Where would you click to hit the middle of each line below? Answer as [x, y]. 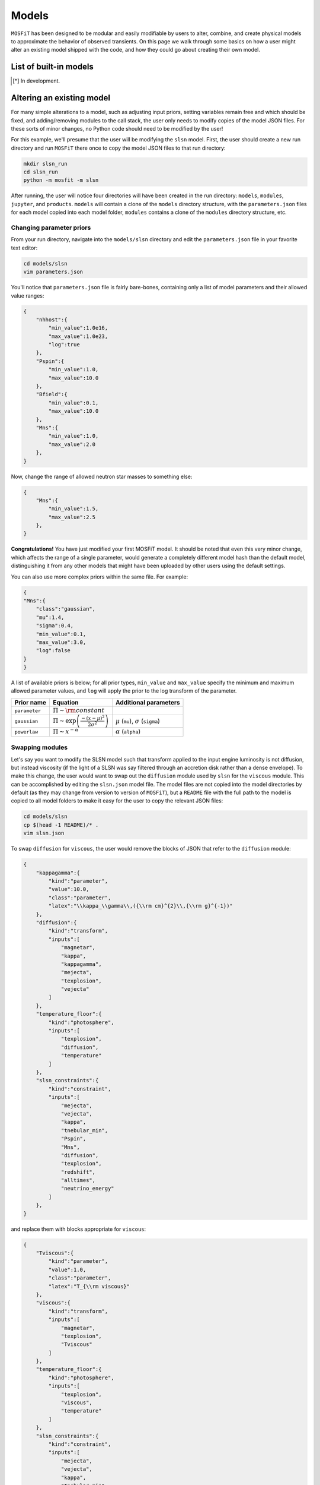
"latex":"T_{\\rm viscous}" [89, 1286]
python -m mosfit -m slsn [61, 180]
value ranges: [28, 296]
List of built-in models [52, 67]
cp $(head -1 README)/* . [61, 825]
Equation [66, 702]
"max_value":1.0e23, [78, 336]
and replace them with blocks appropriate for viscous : [79, 1229]
